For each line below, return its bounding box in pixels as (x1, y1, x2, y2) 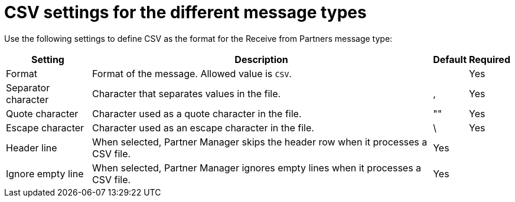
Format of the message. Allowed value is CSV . (92, 67, 292, 80)
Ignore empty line (6, 167, 84, 180)
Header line (6, 141, 57, 154)
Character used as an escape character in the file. (92, 121, 314, 134)
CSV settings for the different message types (4, 2, 367, 22)
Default (433, 53, 467, 65)
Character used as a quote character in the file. (92, 107, 302, 120)
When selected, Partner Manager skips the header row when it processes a (92, 135, 428, 148)
